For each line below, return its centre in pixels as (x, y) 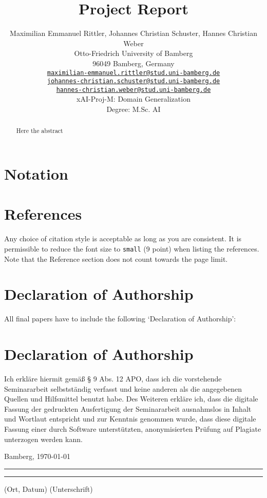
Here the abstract (40, 131)
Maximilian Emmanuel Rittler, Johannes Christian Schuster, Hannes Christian (133, 33)
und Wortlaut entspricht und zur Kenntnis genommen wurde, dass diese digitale (130, 419)
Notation (36, 174)
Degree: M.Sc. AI (133, 109)
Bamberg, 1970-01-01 (37, 456)
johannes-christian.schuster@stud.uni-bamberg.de (133, 81)
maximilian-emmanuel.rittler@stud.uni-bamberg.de (133, 73)
